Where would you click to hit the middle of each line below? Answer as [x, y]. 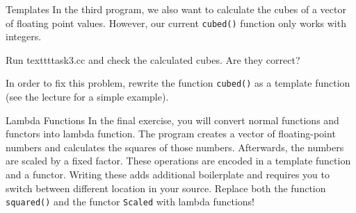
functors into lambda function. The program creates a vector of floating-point [171, 134]
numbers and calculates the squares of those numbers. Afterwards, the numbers [175, 147]
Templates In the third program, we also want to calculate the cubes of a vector [176, 9]
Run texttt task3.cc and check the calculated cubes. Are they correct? [153, 59]
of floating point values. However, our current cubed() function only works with [176, 23]
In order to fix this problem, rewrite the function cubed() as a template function [178, 83]
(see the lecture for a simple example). [87, 97]
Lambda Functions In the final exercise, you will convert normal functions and [172, 120]
